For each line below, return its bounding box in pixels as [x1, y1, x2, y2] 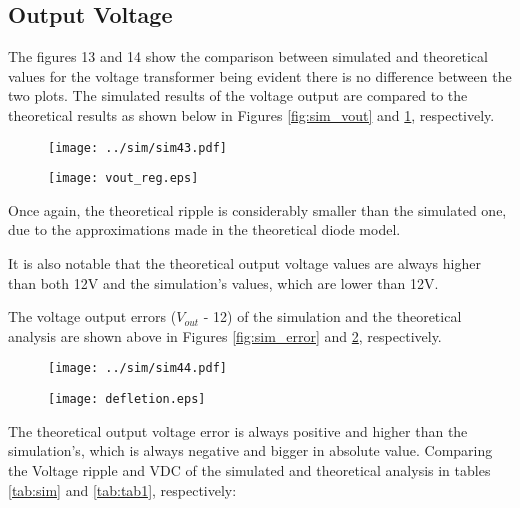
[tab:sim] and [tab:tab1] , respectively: [8, 479, 237, 500]
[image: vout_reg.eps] [48, 171, 199, 186]
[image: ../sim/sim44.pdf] [48, 361, 227, 376]
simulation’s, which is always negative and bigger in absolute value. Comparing [8, 440, 493, 461]
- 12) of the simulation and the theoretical [203, 306, 462, 327]
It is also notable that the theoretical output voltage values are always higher [8, 253, 481, 274]
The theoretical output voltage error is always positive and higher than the [8, 420, 468, 441]
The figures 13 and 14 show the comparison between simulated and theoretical [8, 46, 488, 67]
